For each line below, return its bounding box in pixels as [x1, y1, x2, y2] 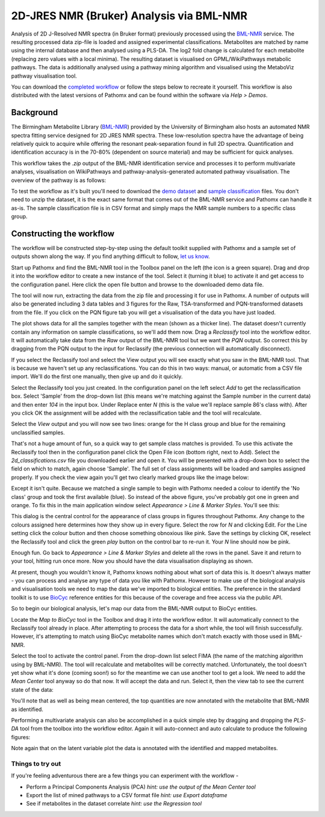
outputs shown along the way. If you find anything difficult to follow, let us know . [11, 253, 210, 260]
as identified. [11, 706, 43, 713]
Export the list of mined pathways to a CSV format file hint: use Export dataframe [26, 792, 227, 799]
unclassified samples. [11, 428, 66, 436]
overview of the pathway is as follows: [11, 177, 107, 184]
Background [11, 107, 58, 117]
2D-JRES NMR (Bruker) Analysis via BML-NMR [11, 9, 248, 22]
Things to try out [11, 759, 61, 768]
